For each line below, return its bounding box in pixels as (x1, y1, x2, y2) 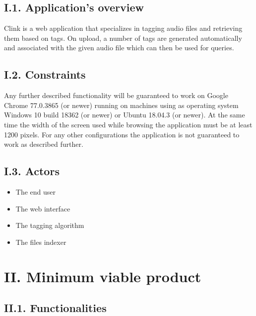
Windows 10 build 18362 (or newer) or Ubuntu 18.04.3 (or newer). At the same (4, 109, 245, 120)
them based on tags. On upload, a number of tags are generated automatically (4, 32, 242, 43)
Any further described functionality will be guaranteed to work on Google (4, 90, 228, 101)
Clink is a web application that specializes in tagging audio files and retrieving (4, 23, 243, 33)
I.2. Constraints (4, 67, 86, 82)
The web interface (15, 203, 70, 213)
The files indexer (15, 236, 66, 247)
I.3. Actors (4, 163, 60, 179)
